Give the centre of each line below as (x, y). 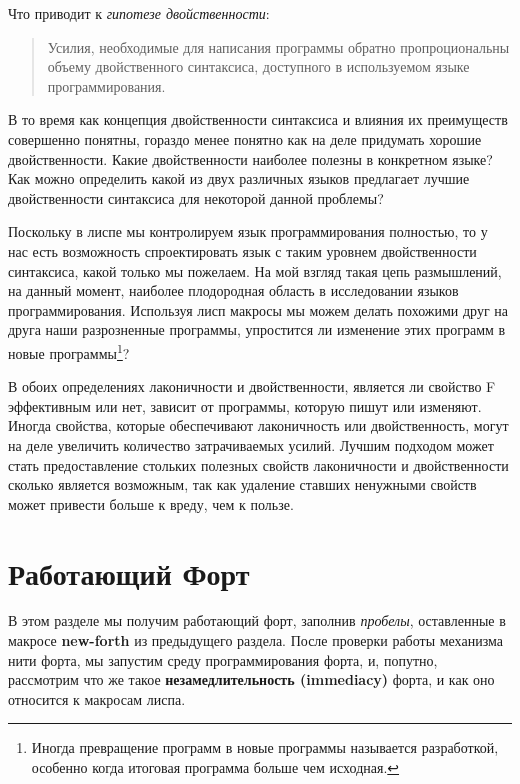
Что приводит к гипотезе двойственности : (139, 13)
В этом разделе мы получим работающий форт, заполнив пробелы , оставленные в (257, 620)
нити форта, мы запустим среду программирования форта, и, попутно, (223, 659)
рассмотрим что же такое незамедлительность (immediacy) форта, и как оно (251, 679)
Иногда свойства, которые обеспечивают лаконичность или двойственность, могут (258, 425)
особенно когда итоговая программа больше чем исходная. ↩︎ (215, 767)
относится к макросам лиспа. (97, 698)
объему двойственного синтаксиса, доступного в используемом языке (258, 66)
